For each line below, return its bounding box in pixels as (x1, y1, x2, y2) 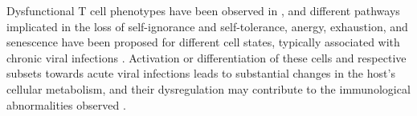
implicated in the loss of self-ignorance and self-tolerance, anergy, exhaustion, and (6, 18, 408, 34)
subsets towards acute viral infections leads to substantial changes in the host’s (6, 65, 395, 82)
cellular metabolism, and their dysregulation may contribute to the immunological (6, 80, 411, 97)
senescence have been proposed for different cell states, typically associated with (6, 34, 400, 50)
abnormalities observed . (6, 96, 126, 113)
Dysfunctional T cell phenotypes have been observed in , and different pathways (6, 2, 400, 18)
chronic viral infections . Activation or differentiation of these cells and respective (6, 49, 407, 66)
